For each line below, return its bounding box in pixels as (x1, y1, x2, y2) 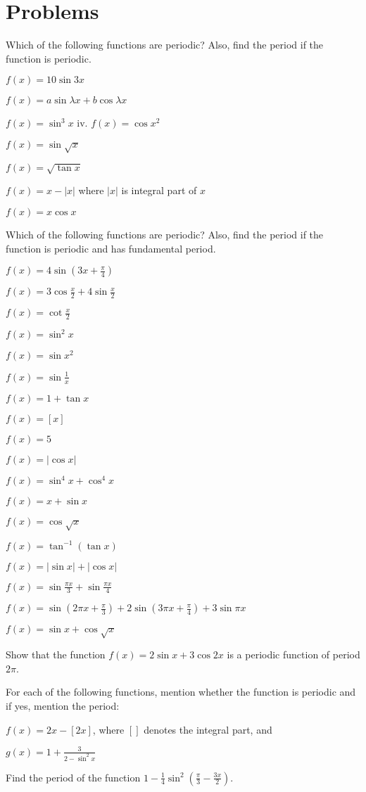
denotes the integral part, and (144, 722, 272, 736)
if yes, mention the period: (6, 698, 120, 713)
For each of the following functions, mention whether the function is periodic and (6, 684, 356, 699)
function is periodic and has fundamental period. (6, 241, 216, 255)
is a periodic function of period (227, 647, 360, 662)
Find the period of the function (6, 769, 141, 784)
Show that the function (6, 647, 106, 662)
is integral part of (121, 183, 197, 198)
